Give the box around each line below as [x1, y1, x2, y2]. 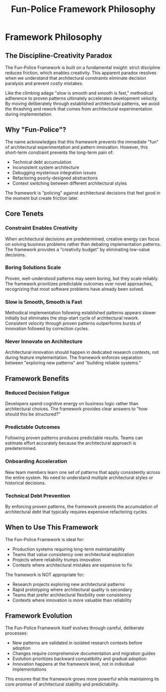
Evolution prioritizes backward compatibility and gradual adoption [12, 656, 147, 662]
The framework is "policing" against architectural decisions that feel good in [5, 190, 161, 196]
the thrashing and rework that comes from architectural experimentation [5, 106, 153, 112]
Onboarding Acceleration [5, 458, 67, 465]
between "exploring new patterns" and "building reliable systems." [5, 360, 141, 366]
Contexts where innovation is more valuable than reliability [12, 597, 132, 603]
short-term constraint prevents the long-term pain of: [5, 149, 114, 155]
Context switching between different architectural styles [12, 180, 127, 186]
